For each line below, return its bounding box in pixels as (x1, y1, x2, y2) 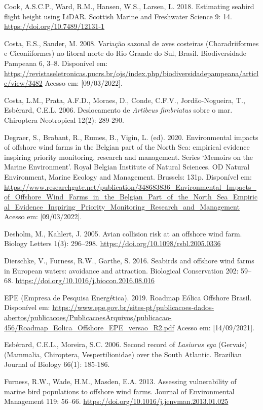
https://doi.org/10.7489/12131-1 (4, 21, 105, 31)
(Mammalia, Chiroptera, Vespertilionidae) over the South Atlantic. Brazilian (4, 349, 242, 359)
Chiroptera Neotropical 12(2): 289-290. (4, 114, 124, 125)
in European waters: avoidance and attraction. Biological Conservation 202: (4, 265, 239, 276)
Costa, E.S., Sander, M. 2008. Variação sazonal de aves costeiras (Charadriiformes (4, 38, 259, 48)
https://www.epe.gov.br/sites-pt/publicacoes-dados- (52, 302, 214, 313)
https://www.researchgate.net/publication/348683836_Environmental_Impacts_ (4, 181, 256, 192)
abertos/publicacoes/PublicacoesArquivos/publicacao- (4, 312, 172, 323)
